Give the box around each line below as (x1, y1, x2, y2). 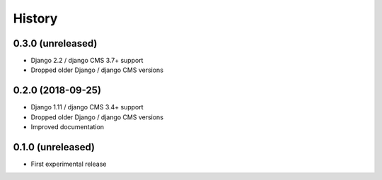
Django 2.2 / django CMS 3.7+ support (30, 56, 144, 65)
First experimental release (30, 160, 107, 169)
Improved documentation (30, 123, 105, 131)
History (13, 11, 58, 26)
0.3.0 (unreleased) (13, 37, 98, 49)
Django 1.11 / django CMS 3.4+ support (30, 103, 144, 112)
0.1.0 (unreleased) (13, 141, 95, 153)
